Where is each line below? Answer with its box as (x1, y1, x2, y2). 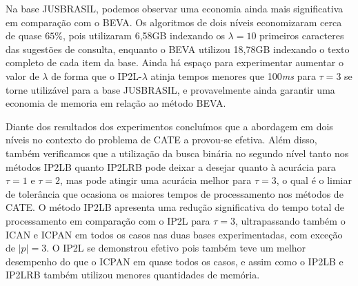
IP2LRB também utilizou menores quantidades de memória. (6, 267, 260, 282)
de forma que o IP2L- (51, 68, 142, 83)
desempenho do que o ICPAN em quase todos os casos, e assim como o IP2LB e (6, 254, 344, 268)
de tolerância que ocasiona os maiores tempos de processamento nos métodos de (6, 186, 344, 201)
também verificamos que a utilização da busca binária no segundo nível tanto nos (6, 145, 349, 160)
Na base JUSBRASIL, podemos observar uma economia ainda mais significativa (6, 1, 344, 15)
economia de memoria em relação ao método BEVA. (6, 96, 226, 110)
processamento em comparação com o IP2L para (6, 213, 210, 227)
